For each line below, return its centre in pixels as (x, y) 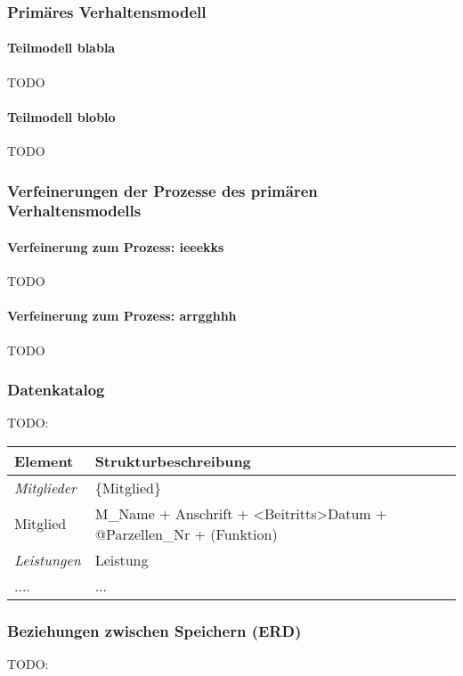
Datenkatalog (56, 390)
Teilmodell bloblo (61, 116)
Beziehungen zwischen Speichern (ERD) (154, 630)
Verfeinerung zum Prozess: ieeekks (116, 246)
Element (44, 460)
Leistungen (48, 559)
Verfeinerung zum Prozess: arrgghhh (122, 316)
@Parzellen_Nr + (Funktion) (186, 533)
